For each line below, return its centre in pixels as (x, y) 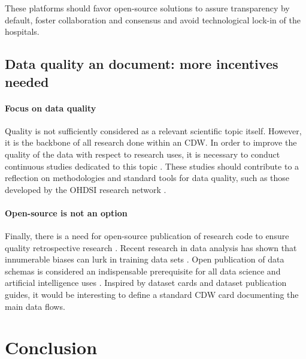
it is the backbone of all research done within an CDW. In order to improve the (151, 142)
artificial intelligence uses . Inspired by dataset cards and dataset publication (146, 283)
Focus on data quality (51, 108)
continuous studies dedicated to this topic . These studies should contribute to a (152, 166)
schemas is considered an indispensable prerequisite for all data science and (143, 271)
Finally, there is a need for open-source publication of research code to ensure (147, 236)
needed (27, 81)
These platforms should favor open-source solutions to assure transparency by (147, 8)
